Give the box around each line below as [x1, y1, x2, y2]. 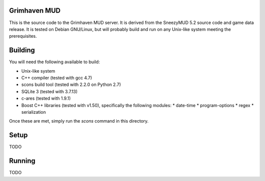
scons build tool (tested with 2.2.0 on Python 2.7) [21, 81, 121, 88]
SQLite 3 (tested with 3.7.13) [21, 88, 78, 94]
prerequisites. [9, 33, 37, 39]
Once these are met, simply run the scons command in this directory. [9, 118, 149, 124]
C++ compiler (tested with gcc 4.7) [21, 75, 92, 80]
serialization [21, 109, 46, 115]
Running [9, 157, 36, 165]
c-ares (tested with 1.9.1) [21, 96, 71, 102]
